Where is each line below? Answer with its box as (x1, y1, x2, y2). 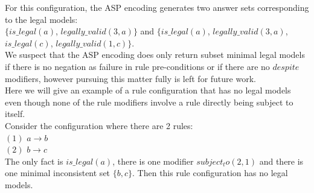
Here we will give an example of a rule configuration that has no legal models (5, 84, 291, 96)
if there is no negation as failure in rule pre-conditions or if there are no (5, 60, 270, 72)
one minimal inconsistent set (5, 166, 111, 179)
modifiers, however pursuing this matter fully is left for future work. (5, 72, 256, 84)
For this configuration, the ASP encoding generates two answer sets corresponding (5, 1, 309, 13)
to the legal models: (5, 13, 78, 25)
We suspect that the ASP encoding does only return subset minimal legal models (5, 48, 305, 61)
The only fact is (5, 154, 63, 167)
